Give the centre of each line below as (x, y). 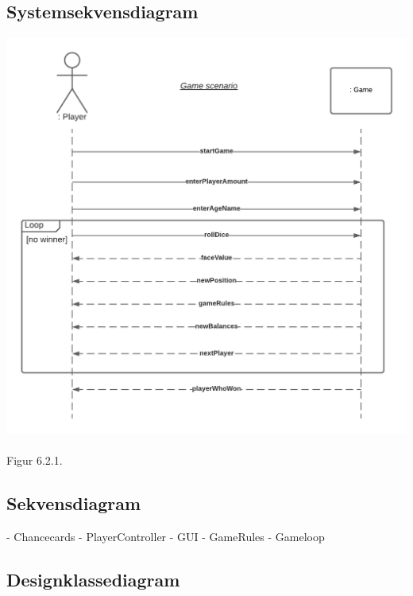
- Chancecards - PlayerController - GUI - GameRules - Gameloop (166, 536)
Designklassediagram (93, 579)
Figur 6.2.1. (35, 460)
